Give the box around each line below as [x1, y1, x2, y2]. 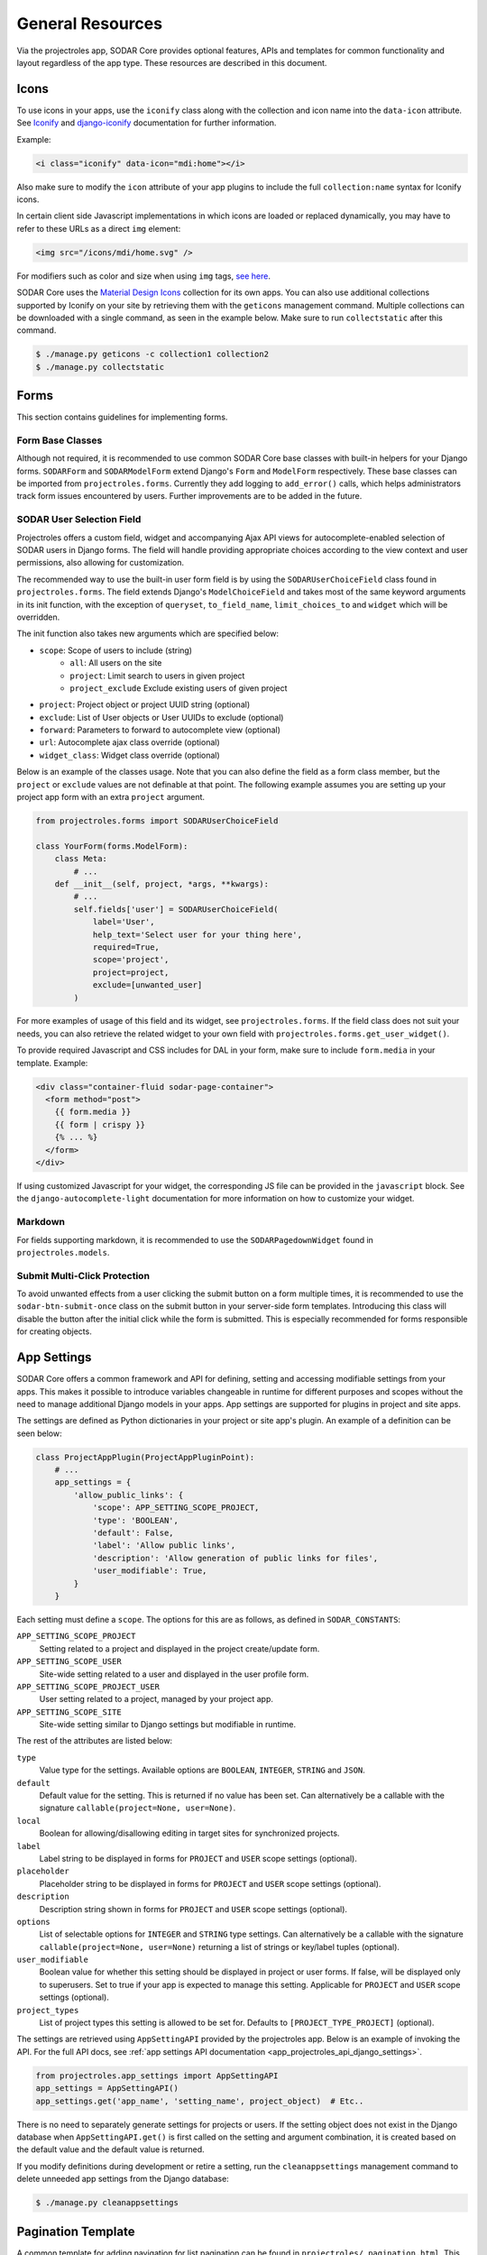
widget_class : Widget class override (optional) [39, 750, 220, 760]
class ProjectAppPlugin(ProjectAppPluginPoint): [35, 1452, 255, 1462]
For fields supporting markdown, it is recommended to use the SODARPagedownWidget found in [16, 1234, 374, 1245]
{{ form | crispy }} [54, 1119, 146, 1129]
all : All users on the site [69, 658, 162, 668]
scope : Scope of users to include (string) [39, 645, 193, 656]
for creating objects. [16, 1326, 92, 1337]
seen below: [16, 1428, 62, 1439]
